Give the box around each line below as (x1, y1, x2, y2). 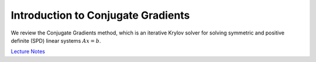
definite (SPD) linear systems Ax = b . (11, 37, 101, 44)
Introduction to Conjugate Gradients (11, 9, 190, 22)
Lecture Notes (11, 48, 46, 55)
